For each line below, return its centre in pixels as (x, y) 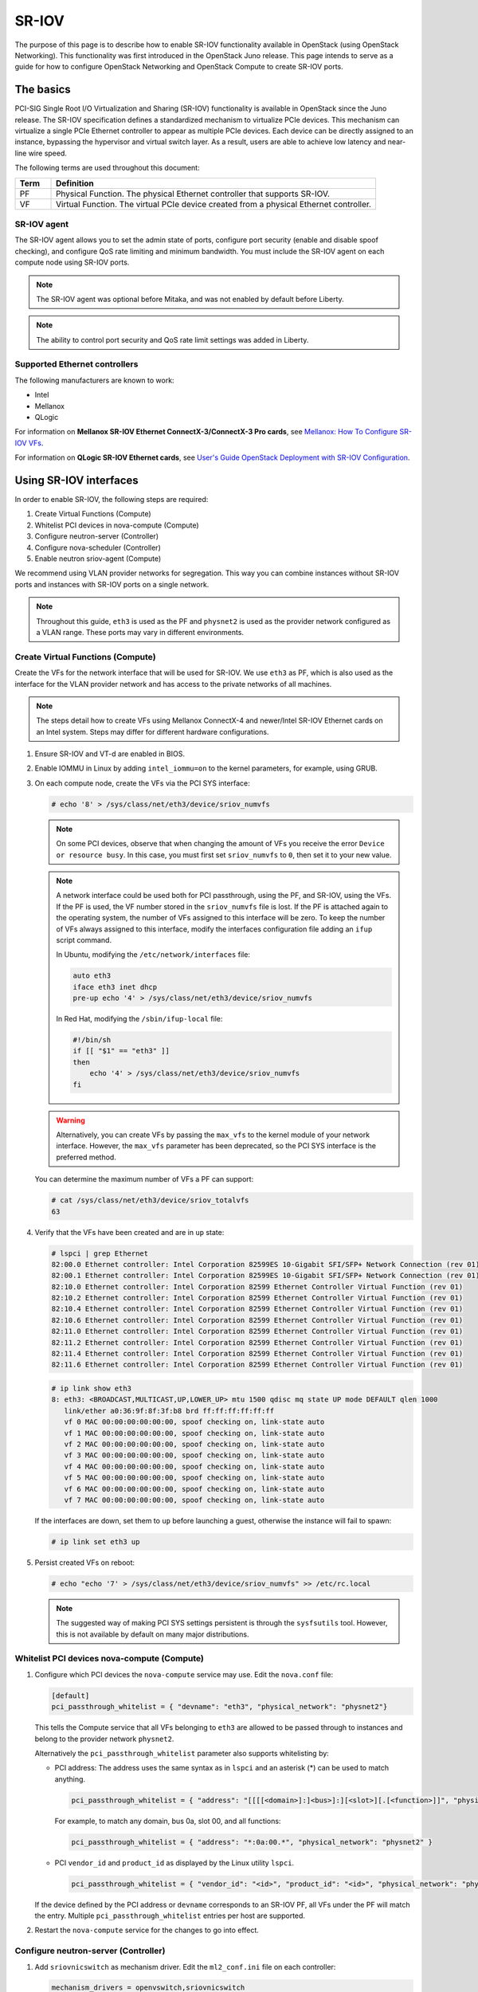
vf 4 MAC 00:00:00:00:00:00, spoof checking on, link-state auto (194, 1467)
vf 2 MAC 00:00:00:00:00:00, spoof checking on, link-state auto (194, 1444)
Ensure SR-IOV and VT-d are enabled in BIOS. (110, 754)
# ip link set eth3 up (96, 1541)
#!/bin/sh (92, 1040)
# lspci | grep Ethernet (100, 1253)
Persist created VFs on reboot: (85, 1563)
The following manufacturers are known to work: (94, 380)
